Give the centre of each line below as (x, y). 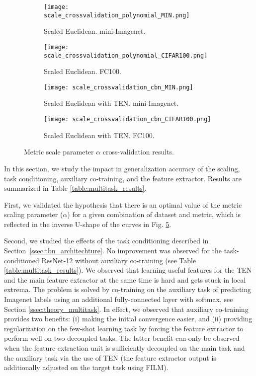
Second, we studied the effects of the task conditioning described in (106, 241)
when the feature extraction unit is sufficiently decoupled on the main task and (125, 348)
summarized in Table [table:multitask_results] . (75, 188)
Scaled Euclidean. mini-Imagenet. (95, 31)
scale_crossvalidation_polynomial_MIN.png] (117, 15)
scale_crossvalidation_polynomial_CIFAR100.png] (126, 55)
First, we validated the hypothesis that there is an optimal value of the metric (123, 204)
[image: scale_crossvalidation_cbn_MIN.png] (119, 87)
